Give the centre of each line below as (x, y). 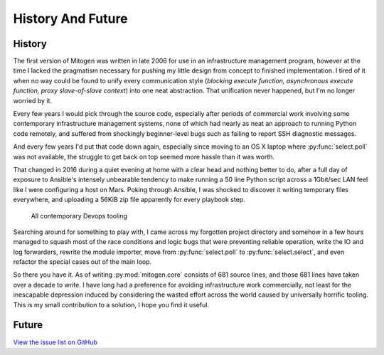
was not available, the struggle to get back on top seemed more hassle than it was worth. (144, 157)
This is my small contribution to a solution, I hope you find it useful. (111, 304)
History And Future (70, 18)
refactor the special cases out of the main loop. (82, 262)
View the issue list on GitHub (55, 342)
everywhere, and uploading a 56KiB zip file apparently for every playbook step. (129, 200)
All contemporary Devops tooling (79, 216)
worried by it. (33, 100)
